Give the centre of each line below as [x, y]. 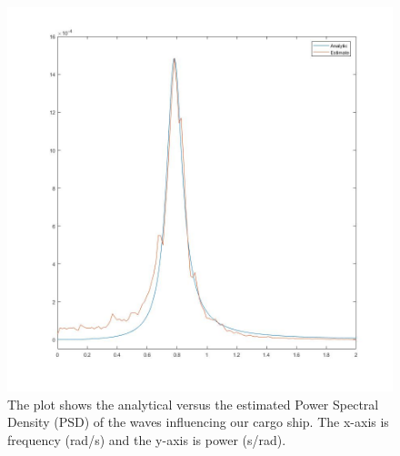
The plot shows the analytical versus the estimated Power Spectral [193, 404]
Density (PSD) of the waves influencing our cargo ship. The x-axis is [198, 422]
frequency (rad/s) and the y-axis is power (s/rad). [147, 440]
